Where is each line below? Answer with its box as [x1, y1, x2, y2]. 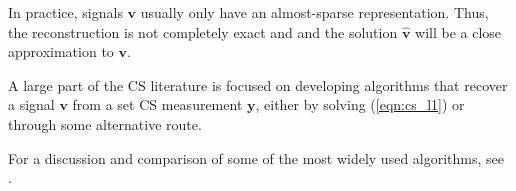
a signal [8, 94, 55, 115]
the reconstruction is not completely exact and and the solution [8, 21, 398, 42]
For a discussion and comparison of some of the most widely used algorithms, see [8, 147, 505, 168]
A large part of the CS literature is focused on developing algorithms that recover [8, 74, 508, 95]
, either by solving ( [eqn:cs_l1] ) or [255, 94, 465, 115]
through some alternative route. [8, 113, 202, 134]
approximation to [8, 41, 114, 62]
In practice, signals [8, 2, 123, 22]
